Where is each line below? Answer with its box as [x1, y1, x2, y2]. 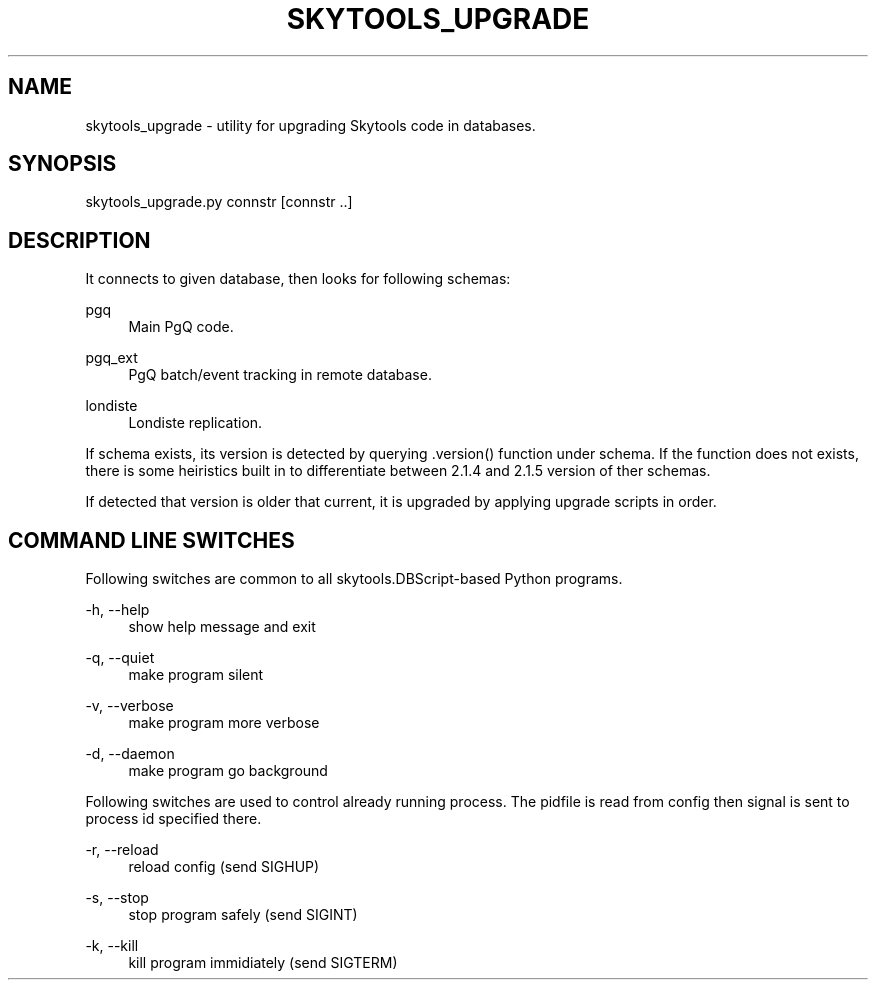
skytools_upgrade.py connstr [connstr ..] [85, 193, 353, 211]
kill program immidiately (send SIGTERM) [128, 954, 398, 972]
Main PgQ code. [128, 318, 234, 336]
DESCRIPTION [8, 227, 151, 253]
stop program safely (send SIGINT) [128, 906, 358, 924]
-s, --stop [85, 889, 149, 907]
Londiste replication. [128, 414, 263, 432]
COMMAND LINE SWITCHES [8, 527, 295, 553]
